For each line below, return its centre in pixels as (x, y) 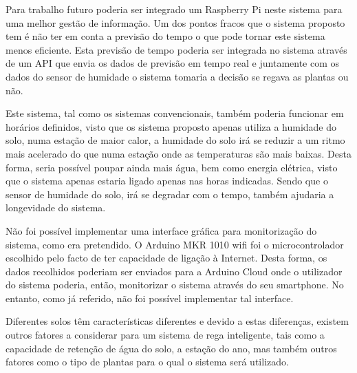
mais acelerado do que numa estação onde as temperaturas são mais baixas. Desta (178, 153)
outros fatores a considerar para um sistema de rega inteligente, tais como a (165, 335)
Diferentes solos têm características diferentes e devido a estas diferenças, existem (177, 321)
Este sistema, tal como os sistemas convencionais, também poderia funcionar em (175, 113)
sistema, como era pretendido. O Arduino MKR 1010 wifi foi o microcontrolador (175, 244)
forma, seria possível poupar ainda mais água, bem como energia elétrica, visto (172, 167)
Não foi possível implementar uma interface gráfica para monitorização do (161, 230)
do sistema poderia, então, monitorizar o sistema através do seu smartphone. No (175, 285)
